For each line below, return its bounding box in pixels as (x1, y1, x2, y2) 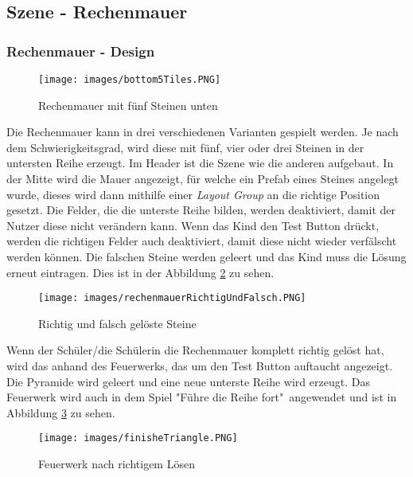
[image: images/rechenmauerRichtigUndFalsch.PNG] (38, 292, 306, 304)
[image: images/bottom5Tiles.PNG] (38, 74, 221, 85)
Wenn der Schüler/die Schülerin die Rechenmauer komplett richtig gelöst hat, (6, 342, 384, 358)
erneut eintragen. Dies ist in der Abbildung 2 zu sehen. (6, 264, 275, 280)
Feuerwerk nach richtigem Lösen (38, 455, 195, 472)
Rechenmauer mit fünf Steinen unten (38, 96, 218, 113)
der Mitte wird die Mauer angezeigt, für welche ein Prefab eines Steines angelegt (6, 170, 399, 187)
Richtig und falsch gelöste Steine (38, 315, 197, 331)
